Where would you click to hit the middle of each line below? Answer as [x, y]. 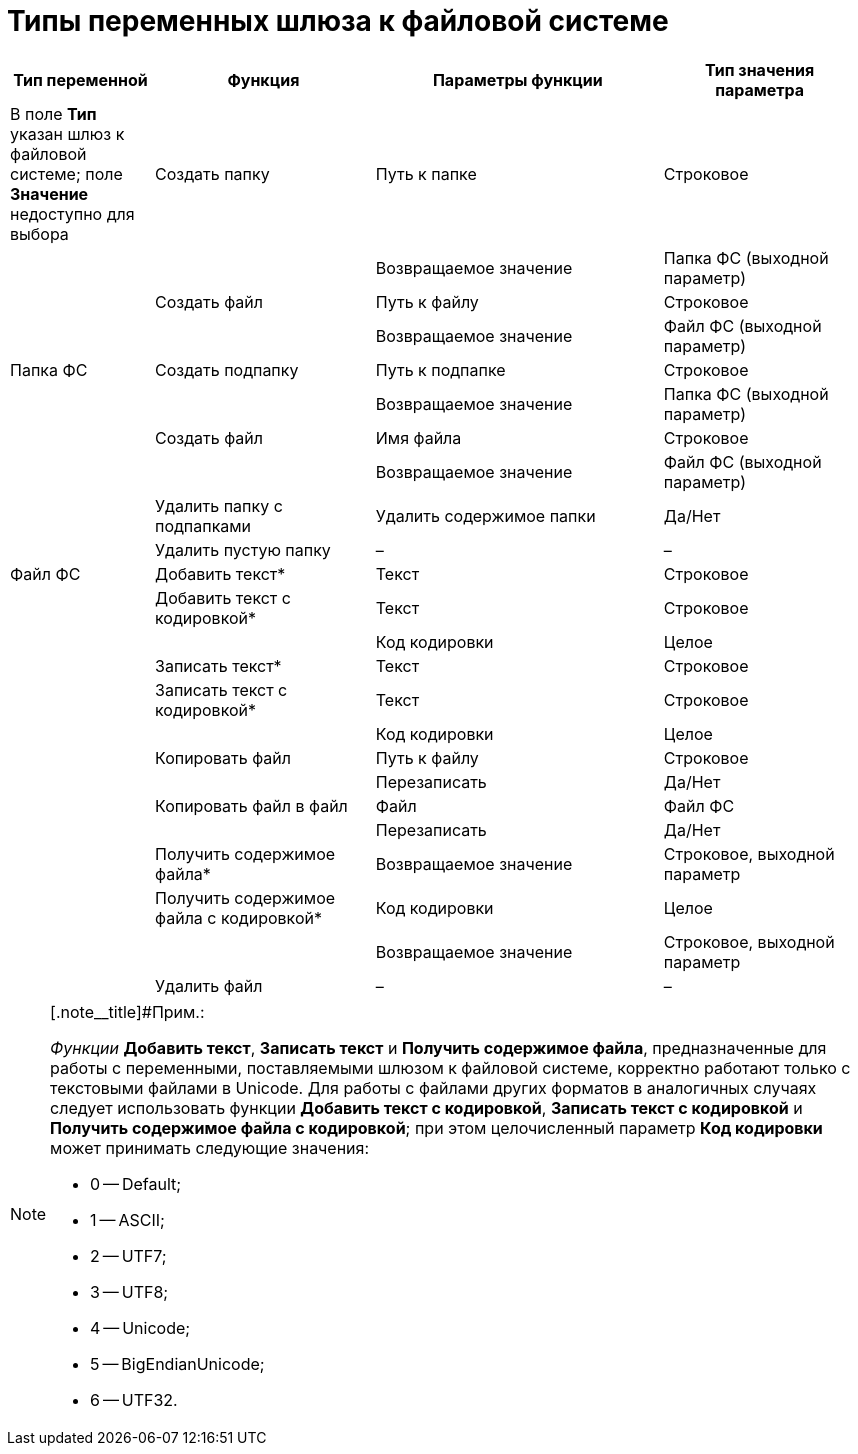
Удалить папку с [219, 505]
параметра [760, 89]
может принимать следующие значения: [210, 1147]
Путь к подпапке [440, 369]
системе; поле [66, 173]
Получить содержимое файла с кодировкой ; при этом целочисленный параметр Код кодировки [436, 1127]
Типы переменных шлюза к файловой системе [338, 21]
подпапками [203, 525]
